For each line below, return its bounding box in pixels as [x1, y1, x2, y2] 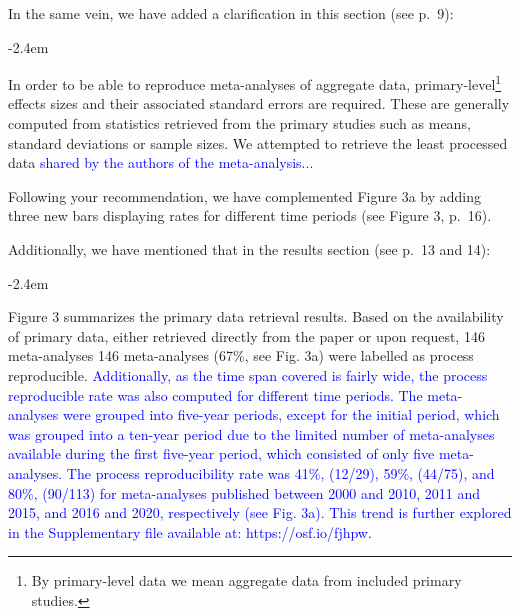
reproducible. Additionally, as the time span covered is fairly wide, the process [8, 364, 488, 385]
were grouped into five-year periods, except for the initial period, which [62, 404, 500, 425]
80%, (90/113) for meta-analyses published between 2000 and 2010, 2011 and [8, 482, 480, 503]
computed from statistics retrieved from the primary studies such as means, [8, 113, 471, 134]
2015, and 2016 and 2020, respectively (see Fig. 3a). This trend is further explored [8, 502, 512, 523]
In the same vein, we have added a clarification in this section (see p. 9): [8, 3, 454, 23]
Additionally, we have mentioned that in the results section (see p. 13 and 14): [8, 239, 491, 259]
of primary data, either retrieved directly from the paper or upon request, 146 [8, 325, 485, 346]
